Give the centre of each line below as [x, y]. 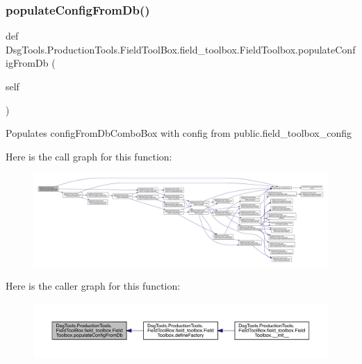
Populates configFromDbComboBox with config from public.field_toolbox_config [179, 133]
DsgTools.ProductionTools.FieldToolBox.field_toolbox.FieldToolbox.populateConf [181, 49]
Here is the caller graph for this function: [93, 286]
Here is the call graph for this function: [89, 156]
